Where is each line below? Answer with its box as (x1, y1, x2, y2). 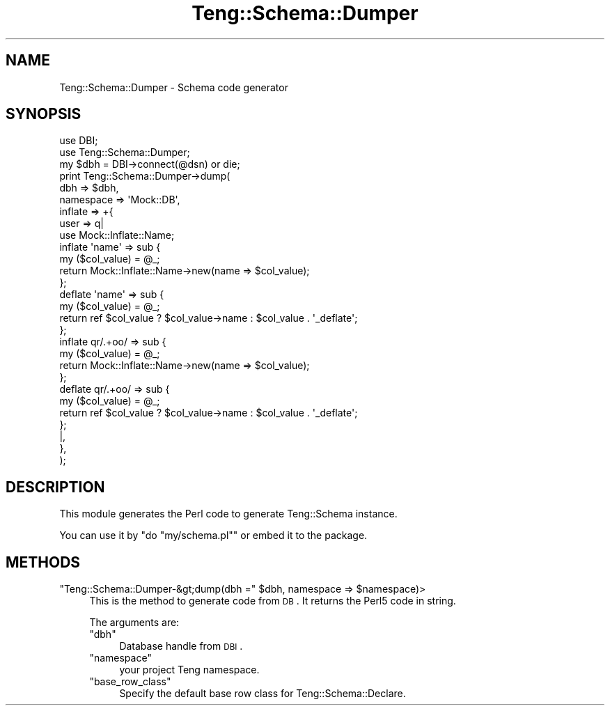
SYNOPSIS (6, 105, 81, 123)
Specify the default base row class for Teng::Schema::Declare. (119, 687, 406, 700)
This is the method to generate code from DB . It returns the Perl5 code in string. (89, 595, 456, 607)
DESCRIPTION (6, 478, 105, 496)
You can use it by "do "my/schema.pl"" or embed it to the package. (59, 529, 368, 542)
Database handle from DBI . (119, 640, 243, 653)
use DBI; (59, 134, 98, 147)
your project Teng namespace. (119, 664, 260, 676)
